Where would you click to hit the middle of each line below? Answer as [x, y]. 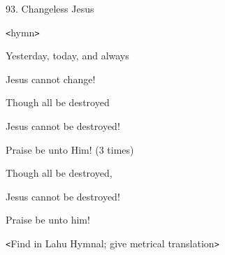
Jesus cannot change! [51, 79]
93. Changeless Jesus [50, 8]
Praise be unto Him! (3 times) [70, 149]
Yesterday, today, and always [67, 56]
